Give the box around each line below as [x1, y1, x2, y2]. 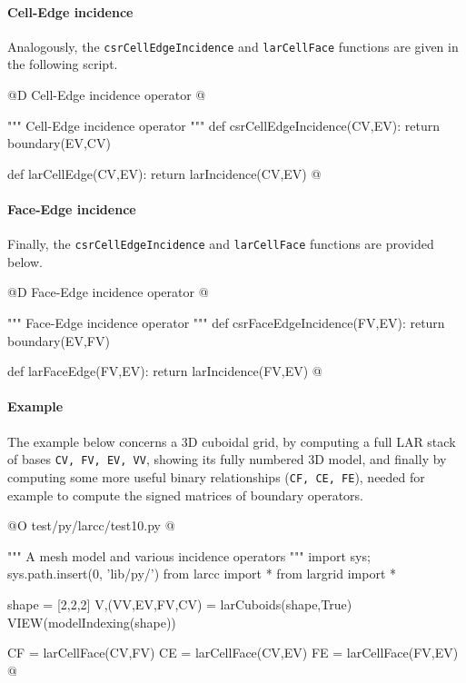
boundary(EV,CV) [7, 134, 111, 153]
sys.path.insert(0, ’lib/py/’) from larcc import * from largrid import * [7, 564, 396, 583]
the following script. [7, 54, 118, 74]
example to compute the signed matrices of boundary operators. [7, 485, 363, 504]
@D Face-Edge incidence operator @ [7, 282, 209, 302]
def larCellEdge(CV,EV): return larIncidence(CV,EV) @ [7, 163, 322, 183]
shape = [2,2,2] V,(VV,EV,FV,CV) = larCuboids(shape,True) [7, 594, 352, 613]
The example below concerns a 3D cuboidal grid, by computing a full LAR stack [7, 431, 456, 450]
